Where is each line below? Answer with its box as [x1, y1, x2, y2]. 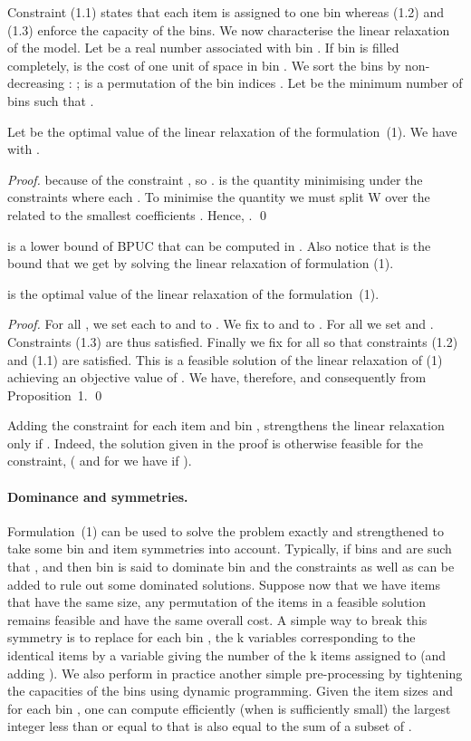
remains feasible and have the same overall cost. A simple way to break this [7, 610, 428, 629]
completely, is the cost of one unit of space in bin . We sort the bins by [7, 55, 401, 74]
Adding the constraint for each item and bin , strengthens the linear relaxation [7, 416, 445, 435]
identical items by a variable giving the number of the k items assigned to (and [7, 646, 447, 665]
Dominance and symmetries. [7, 486, 188, 505]
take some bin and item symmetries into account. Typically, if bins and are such [7, 539, 452, 558]
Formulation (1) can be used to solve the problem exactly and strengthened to [7, 521, 444, 540]
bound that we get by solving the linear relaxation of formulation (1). [7, 254, 394, 273]
